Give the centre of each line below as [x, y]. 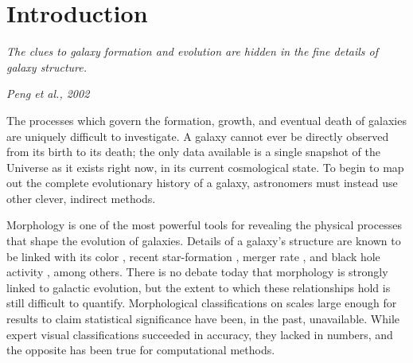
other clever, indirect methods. [81, 198]
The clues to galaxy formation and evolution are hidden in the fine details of [193, 51]
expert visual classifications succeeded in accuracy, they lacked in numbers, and [200, 334]
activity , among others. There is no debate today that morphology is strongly [197, 272]
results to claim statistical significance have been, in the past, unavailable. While [203, 319]
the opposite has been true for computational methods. [141, 350]
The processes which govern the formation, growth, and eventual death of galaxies [206, 120]
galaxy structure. [47, 66]
